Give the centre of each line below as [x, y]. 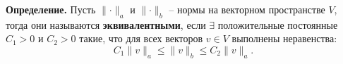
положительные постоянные [278, 24]
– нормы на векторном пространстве [247, 9]
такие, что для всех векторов [141, 38]
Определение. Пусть [51, 9]
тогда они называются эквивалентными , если [106, 24]
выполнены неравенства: [284, 38]
